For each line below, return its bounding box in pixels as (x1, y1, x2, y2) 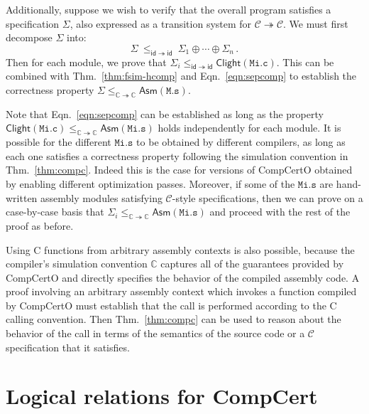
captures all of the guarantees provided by (160, 256, 344, 271)
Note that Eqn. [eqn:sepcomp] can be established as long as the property (6, 106, 324, 121)
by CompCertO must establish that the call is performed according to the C (6, 297, 337, 312)
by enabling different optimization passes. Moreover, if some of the (6, 176, 295, 191)
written (6, 190, 38, 205)
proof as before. (6, 218, 74, 233)
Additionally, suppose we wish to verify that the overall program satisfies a (6, 2, 331, 16)
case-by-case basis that (6, 204, 104, 219)
